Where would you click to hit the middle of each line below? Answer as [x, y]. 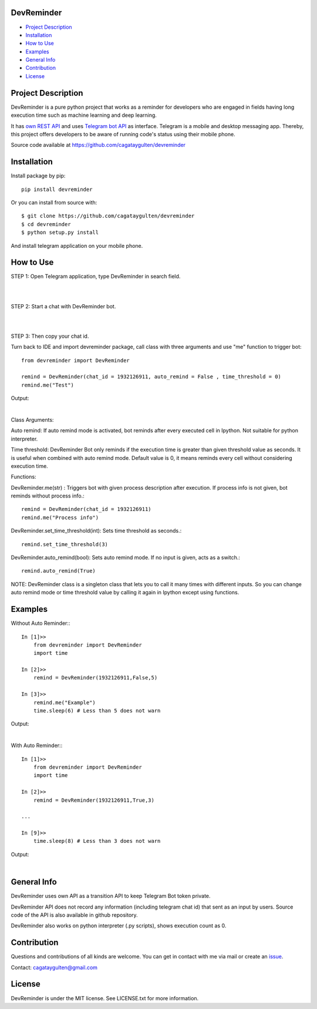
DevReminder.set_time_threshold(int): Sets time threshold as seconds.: [96, 531]
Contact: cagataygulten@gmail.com [54, 967]
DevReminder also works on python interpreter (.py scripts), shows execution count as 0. [119, 926]
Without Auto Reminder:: [41, 623]
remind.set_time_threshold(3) [65, 544]
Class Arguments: [32, 419]
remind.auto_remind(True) [59, 571]
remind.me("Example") [65, 702]
